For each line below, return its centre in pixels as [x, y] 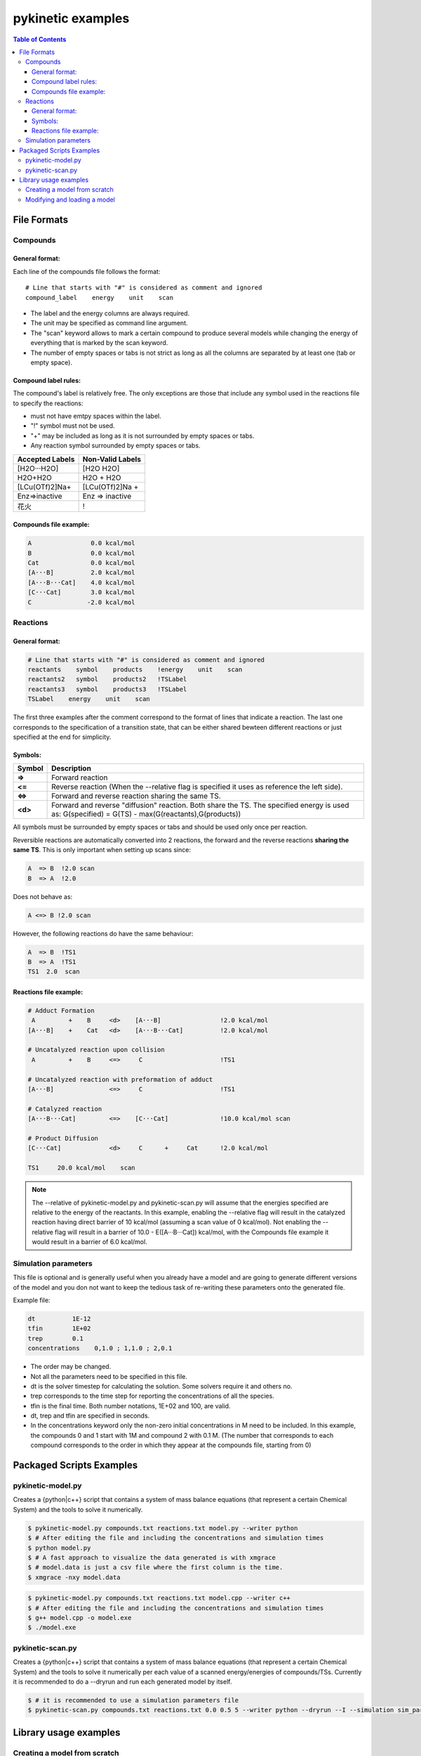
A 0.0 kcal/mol [82, 543]
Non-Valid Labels [112, 459]
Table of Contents [40, 39]
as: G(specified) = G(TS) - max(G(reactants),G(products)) [146, 814]
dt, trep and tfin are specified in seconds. [90, 1416]
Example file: [32, 1300]
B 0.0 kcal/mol [82, 553]
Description [71, 768]
